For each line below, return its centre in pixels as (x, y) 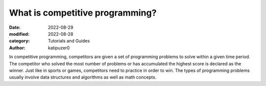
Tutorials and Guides (69, 41)
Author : (17, 48)
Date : (15, 27)
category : (19, 41)
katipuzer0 (59, 48)
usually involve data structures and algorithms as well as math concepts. (83, 77)
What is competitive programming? (83, 13)
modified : (19, 34)
